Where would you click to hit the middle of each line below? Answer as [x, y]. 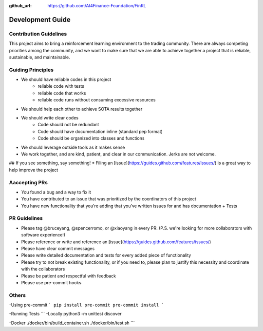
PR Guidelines [26, 218]
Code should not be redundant [68, 125]
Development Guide [40, 19]
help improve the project [34, 170]
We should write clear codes [50, 118]
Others [18, 295]
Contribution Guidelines [38, 34]
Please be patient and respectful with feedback [69, 276]
